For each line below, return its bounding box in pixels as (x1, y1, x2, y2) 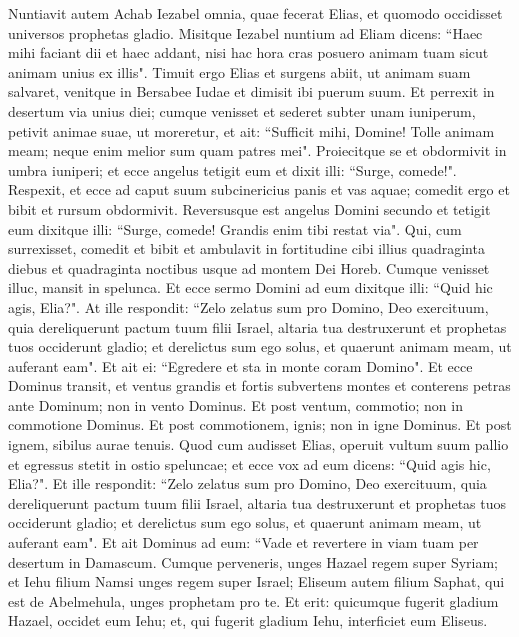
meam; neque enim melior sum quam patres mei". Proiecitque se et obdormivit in (8, 140, 507, 161)
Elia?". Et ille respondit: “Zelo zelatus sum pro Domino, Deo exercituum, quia (8, 473, 487, 494)
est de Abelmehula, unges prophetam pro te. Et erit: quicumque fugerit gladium (8, 590, 499, 611)
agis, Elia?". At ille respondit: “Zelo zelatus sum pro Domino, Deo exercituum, (8, 296, 489, 317)
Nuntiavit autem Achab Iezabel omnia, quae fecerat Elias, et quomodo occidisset (8, 3, 503, 23)
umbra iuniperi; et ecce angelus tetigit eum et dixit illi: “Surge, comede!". (8, 159, 457, 180)
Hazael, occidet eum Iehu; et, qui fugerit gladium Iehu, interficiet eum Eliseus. (8, 610, 488, 631)
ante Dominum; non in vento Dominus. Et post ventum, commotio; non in (8, 394, 463, 415)
